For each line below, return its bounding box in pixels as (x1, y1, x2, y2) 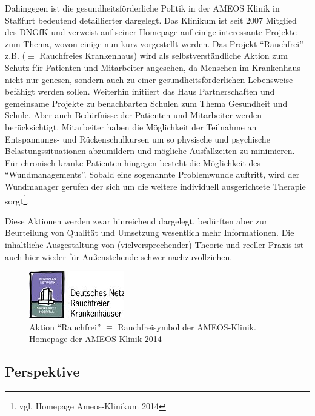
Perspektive (5, 362, 80, 381)
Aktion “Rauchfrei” (29, 320, 101, 333)
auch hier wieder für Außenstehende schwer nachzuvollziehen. (5, 250, 233, 263)
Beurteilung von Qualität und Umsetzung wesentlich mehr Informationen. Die (5, 226, 294, 239)
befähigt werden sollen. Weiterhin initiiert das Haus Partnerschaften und (5, 85, 275, 98)
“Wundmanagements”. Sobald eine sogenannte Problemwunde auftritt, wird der (5, 168, 300, 181)
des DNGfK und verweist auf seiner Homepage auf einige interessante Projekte (5, 25, 297, 38)
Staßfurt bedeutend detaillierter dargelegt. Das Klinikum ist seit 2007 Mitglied (5, 13, 297, 26)
